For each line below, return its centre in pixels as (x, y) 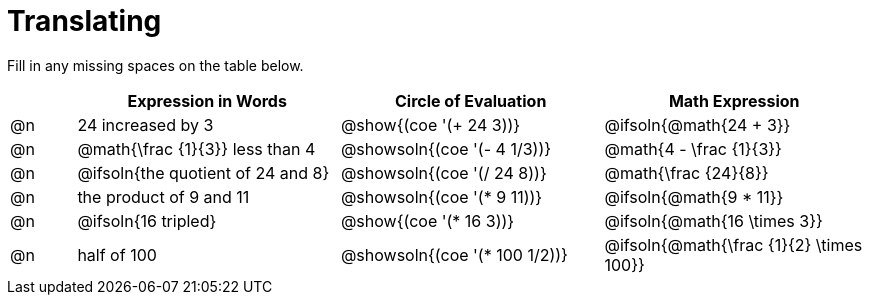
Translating (84, 21)
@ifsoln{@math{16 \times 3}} (713, 220)
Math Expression (734, 100)
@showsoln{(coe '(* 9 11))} (441, 196)
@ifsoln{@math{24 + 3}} (697, 124)
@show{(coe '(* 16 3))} (427, 220)
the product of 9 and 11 (163, 196)
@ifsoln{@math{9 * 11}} (694, 196)
